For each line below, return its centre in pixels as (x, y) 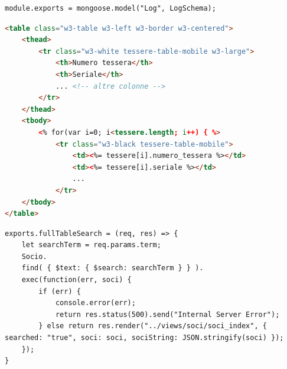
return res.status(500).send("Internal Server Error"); (167, 314)
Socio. (34, 256)
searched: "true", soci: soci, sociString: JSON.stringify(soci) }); (144, 338)
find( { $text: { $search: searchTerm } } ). (112, 268)
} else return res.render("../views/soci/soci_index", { (153, 326)
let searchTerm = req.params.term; (91, 245)
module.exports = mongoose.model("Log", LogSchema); (110, 8)
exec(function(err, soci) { (76, 280)
